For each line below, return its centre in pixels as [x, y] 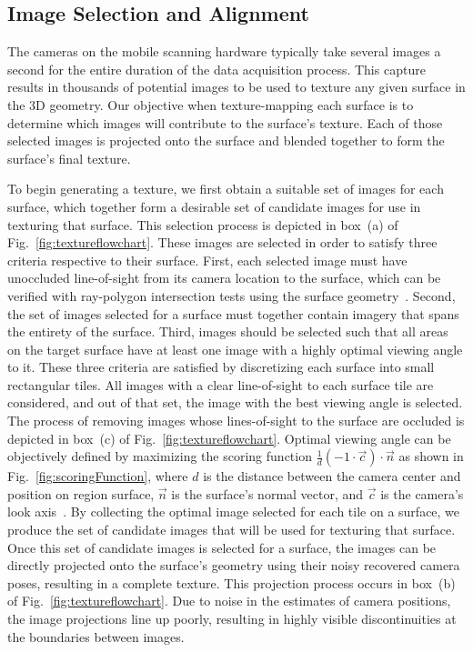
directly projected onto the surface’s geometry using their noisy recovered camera [234, 565]
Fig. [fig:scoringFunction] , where [98, 476]
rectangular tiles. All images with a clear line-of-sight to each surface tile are [221, 384]
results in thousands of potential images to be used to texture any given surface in [236, 87]
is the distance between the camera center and [332, 476]
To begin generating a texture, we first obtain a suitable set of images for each [226, 189]
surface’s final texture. [69, 158]
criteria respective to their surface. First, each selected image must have [207, 260]
